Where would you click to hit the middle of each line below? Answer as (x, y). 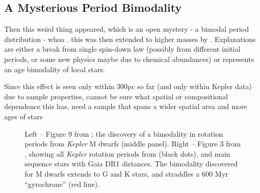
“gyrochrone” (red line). (62, 184)
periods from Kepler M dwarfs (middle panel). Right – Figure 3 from (133, 144)
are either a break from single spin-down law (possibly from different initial (122, 49)
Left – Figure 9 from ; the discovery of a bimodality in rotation (124, 133)
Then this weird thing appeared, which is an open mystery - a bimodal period (127, 29)
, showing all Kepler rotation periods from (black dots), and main (127, 153)
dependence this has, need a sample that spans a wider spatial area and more (126, 106)
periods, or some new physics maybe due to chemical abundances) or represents (129, 59)
